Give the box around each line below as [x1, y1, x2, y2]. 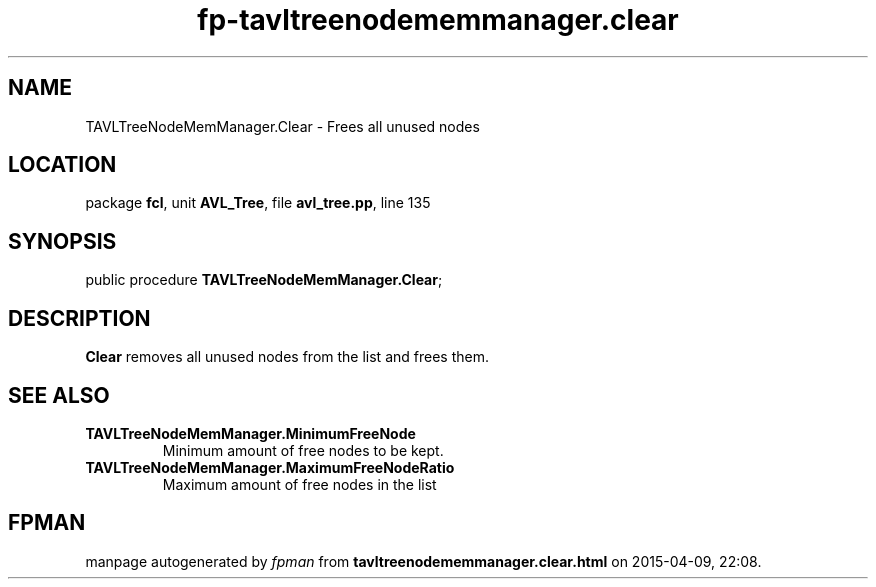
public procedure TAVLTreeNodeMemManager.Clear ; [85, 271, 443, 289]
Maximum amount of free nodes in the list [162, 475, 437, 493]
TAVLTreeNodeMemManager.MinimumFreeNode [85, 424, 416, 442]
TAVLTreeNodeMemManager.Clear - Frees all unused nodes [85, 117, 480, 135]
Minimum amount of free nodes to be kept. [162, 441, 444, 459]
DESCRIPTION [8, 305, 151, 331]
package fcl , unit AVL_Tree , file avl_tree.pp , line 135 [85, 194, 431, 212]
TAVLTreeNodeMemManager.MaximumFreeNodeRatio [85, 458, 455, 476]
